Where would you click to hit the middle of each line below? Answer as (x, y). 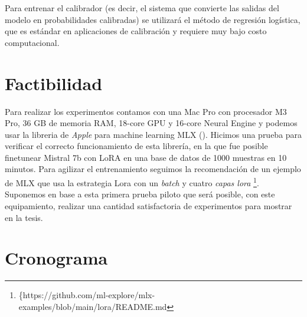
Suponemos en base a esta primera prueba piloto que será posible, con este (140, 194)
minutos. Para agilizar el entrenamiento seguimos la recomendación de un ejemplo (153, 169)
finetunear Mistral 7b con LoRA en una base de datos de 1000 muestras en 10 (146, 157)
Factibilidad (54, 83)
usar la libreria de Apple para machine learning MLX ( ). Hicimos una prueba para (153, 134)
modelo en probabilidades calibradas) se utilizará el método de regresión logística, (153, 19)
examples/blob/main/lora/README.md (93, 306)
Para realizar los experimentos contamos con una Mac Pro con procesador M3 (146, 111)
